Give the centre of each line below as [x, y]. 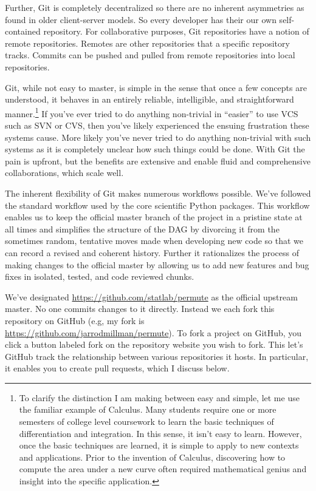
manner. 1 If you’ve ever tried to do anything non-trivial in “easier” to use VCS [152, 112]
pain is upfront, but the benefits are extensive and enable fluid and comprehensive [158, 161]
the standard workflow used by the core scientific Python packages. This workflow [157, 205]
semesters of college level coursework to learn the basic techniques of [146, 422]
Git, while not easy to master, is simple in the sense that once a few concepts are [156, 87]
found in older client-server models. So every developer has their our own [141, 19]
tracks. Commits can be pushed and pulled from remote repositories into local [150, 55]
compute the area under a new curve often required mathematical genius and [163, 469]
